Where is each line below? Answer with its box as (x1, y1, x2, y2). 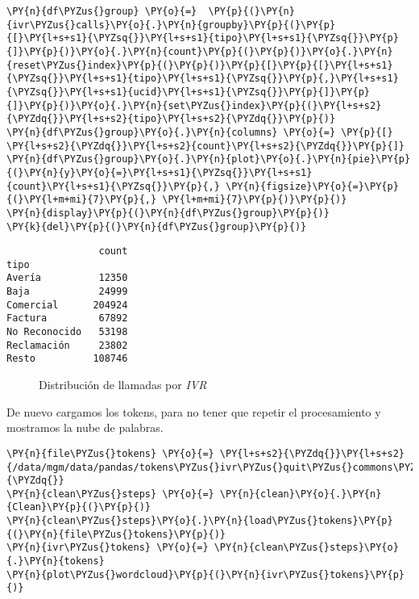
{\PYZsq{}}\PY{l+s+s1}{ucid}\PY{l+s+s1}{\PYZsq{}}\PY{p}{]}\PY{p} (6, 86, 371, 98)
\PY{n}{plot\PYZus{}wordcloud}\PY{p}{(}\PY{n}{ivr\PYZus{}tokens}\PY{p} (6, 568, 404, 580)
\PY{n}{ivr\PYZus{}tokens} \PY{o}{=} (6, 542, 209, 554)
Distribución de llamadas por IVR (39, 376, 207, 393)
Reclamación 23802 (6, 339, 128, 351)
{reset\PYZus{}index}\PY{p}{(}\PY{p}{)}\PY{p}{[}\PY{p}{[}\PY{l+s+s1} (6, 59, 393, 71)
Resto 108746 (6, 353, 128, 365)
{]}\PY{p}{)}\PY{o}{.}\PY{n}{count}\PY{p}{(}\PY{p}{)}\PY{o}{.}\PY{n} (6, 45, 393, 57)
